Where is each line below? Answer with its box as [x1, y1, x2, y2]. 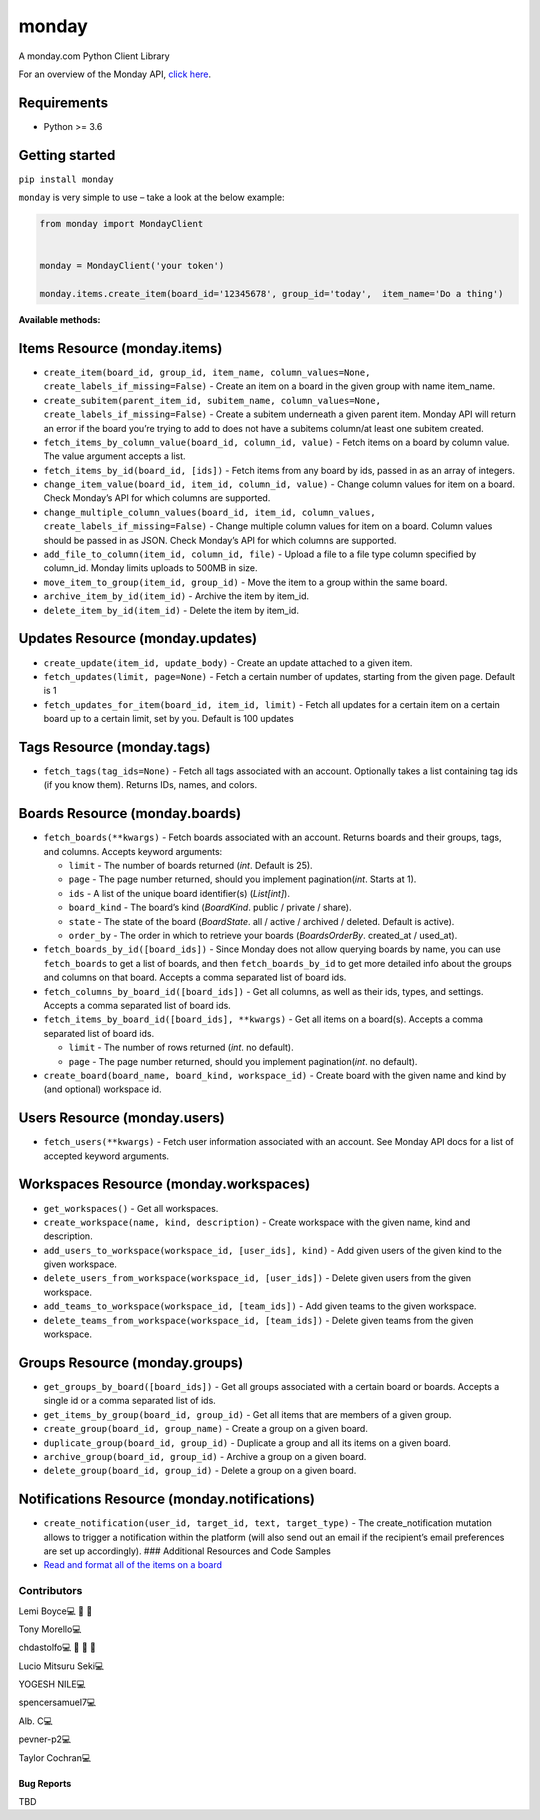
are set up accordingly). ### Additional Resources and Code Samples [43, 1545, 332, 1557]
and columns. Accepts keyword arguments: [43, 845, 223, 857]
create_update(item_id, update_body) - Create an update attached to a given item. [43, 656, 413, 669]
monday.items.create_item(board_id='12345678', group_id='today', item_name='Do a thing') [39, 288, 504, 300]
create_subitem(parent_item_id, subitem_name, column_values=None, [43, 395, 382, 406]
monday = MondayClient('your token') [39, 260, 225, 272]
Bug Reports [18, 1777, 72, 1789]
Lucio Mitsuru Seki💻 [18, 1660, 105, 1672]
